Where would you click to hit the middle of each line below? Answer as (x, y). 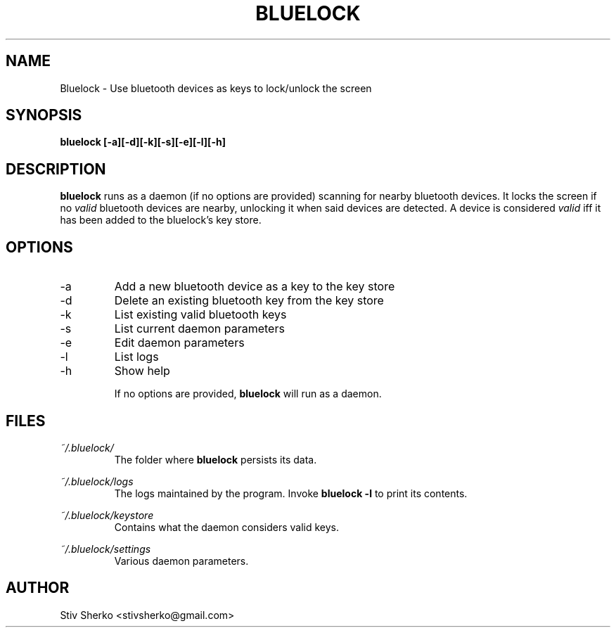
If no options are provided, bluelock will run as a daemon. (248, 394)
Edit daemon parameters (179, 343)
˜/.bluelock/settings (105, 549)
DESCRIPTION (56, 169)
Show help (142, 371)
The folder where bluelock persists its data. (216, 459)
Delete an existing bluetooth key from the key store (249, 301)
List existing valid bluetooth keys (200, 315)
